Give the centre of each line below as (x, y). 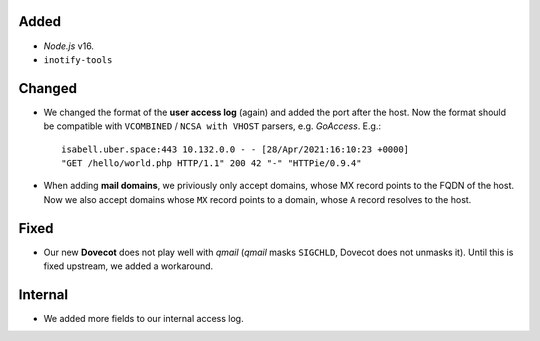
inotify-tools (78, 59)
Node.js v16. (69, 46)
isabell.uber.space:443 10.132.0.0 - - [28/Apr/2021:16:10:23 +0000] (235, 149)
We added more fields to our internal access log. (143, 318)
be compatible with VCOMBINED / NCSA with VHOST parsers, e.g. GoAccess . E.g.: (212, 126)
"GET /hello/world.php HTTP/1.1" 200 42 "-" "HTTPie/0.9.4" (211, 163)
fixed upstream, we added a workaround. (128, 266)
